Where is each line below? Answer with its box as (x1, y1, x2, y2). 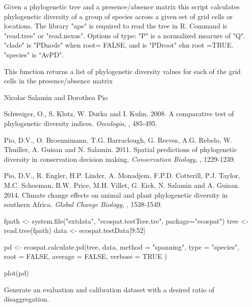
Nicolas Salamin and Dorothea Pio (4, 92, 108, 102)
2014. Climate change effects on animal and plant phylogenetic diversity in (4, 189, 228, 200)
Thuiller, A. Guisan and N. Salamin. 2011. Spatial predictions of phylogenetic (4, 144, 237, 154)
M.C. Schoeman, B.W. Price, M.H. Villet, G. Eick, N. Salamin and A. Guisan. (4, 179, 240, 190)
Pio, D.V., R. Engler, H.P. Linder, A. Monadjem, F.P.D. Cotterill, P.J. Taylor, (4, 170, 240, 180)
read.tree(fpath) (4, 225, 51, 235)
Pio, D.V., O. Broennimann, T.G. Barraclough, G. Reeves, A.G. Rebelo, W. (4, 134, 233, 145)
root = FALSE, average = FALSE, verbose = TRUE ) (4, 251, 167, 261)
